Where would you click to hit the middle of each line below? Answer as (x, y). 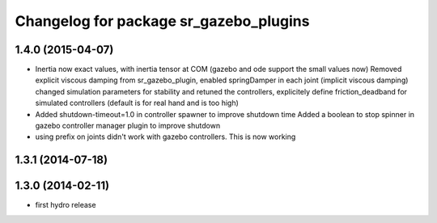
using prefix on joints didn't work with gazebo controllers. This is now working (165, 137)
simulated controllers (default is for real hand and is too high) (137, 103)
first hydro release (66, 205)
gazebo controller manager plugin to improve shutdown (128, 126)
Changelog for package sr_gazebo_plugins (162, 21)
